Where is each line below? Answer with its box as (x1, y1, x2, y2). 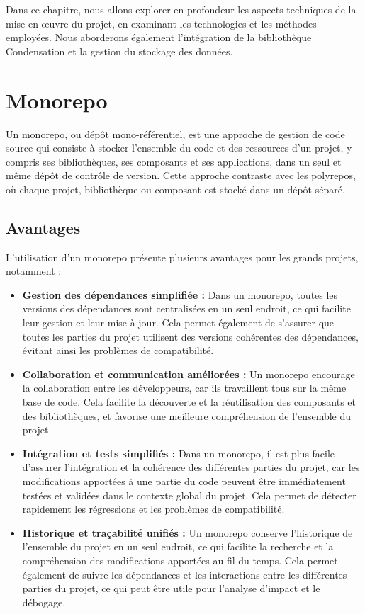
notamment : (6, 263, 62, 278)
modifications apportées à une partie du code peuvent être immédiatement (22, 473, 346, 488)
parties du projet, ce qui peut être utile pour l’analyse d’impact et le (22, 581, 320, 596)
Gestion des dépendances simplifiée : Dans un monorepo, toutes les (22, 287, 338, 302)
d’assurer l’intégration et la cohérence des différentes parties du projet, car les (22, 460, 360, 474)
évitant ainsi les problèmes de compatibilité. (22, 343, 214, 358)
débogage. (22, 594, 66, 609)
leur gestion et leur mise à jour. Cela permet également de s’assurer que (22, 315, 335, 330)
